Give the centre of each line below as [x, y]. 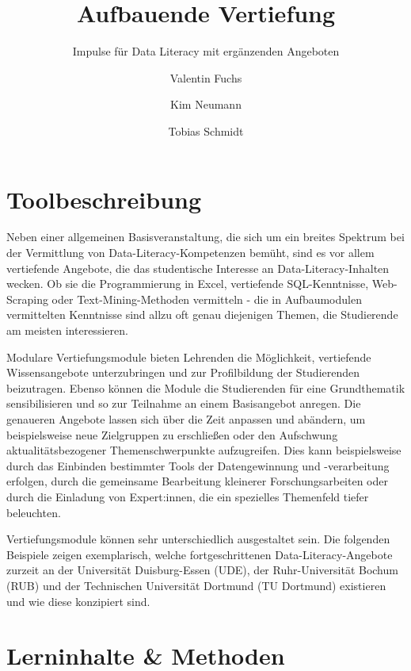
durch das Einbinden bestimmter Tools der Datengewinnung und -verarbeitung [198, 465]
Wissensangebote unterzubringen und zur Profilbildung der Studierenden [183, 372]
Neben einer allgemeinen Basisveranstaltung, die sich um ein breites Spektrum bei [205, 237]
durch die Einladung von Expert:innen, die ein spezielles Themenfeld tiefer [188, 496]
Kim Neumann [206, 104]
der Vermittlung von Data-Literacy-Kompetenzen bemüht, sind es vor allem [190, 253]
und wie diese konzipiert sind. [78, 601]
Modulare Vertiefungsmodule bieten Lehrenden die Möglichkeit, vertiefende [189, 357]
